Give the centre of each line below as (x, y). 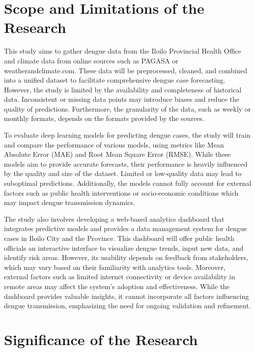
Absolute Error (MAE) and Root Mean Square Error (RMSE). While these (117, 154)
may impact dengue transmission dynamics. (70, 202)
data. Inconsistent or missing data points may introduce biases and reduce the (122, 99)
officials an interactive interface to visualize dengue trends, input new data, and (124, 248)
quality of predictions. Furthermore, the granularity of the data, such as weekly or (127, 108)
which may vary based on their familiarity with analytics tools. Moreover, (115, 267)
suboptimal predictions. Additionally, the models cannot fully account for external (128, 183)
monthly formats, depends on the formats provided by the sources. (104, 118)
